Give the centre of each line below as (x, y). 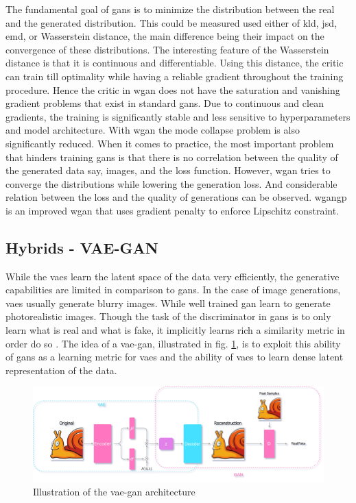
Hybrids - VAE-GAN (82, 247)
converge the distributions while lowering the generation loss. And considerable (171, 183)
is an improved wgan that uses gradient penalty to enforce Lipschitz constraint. (173, 210)
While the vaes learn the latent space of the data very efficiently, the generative (173, 276)
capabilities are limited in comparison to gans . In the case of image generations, (173, 290)
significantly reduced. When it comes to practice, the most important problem (170, 143)
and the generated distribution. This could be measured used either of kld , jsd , (171, 22)
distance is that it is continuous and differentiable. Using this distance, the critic (175, 63)
